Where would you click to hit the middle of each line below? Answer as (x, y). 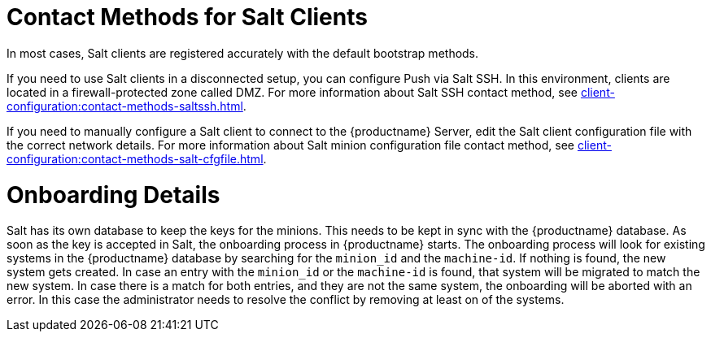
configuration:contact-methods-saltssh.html (125, 106)
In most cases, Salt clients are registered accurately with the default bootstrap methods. (243, 53)
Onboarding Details (113, 195)
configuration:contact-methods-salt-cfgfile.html (135, 158)
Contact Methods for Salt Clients (187, 17)
